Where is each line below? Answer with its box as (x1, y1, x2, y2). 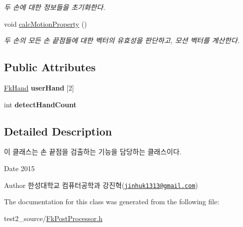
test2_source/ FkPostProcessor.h (4, 213, 103, 223)
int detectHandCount (4, 99, 77, 109)
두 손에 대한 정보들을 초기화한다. (4, 2, 105, 12)
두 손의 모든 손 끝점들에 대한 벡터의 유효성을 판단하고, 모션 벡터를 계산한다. (4, 35, 240, 45)
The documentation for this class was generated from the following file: (4, 196, 219, 207)
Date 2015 (4, 163, 35, 173)
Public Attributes (4, 59, 96, 75)
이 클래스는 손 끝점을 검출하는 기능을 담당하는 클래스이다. (4, 146, 182, 157)
